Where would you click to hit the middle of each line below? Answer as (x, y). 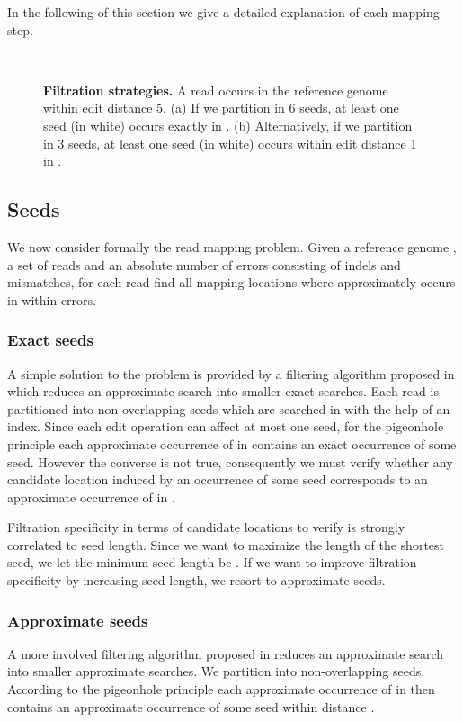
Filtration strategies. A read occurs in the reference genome (216, 90)
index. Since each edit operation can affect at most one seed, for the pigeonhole (226, 426)
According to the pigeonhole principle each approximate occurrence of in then (221, 689)
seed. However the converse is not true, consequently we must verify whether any (230, 461)
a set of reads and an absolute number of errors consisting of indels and (204, 264)
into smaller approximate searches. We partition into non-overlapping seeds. (216, 671)
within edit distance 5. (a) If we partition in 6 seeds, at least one (221, 108)
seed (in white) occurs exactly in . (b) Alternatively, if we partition (228, 125)
